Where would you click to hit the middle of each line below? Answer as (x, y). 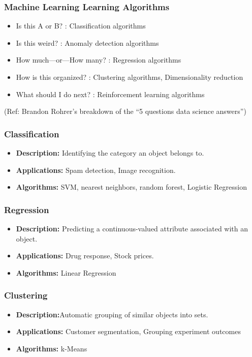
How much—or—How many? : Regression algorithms (99, 60)
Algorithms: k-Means (52, 348)
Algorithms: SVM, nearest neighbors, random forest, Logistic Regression (131, 187)
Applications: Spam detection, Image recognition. (96, 170)
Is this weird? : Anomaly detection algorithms (87, 42)
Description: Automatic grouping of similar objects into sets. (112, 314)
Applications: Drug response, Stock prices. (85, 256)
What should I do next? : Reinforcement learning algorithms (110, 94)
